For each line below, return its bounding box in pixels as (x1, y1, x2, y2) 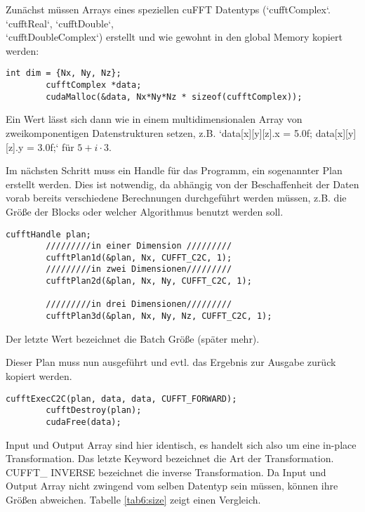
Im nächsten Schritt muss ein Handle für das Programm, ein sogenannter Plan (6, 163, 343, 178)
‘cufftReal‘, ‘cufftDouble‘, (6, 15, 114, 30)
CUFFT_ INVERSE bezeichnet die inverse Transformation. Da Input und (6, 464, 326, 479)
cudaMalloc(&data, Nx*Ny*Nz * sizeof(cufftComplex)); (46, 91, 303, 102)
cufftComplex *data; (46, 80, 142, 91)
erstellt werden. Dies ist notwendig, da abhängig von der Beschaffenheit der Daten (6, 176, 359, 191)
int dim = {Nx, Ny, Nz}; (6, 68, 121, 79)
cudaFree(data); (46, 416, 121, 427)
